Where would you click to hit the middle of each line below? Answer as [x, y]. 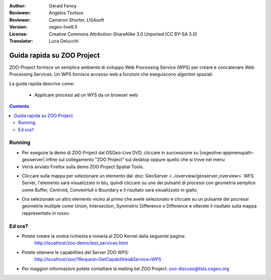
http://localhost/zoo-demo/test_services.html [81, 243]
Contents [19, 106]
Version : [18, 27]
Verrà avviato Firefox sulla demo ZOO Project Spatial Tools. [83, 167]
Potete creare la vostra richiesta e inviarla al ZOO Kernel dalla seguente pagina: [104, 236]
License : [18, 34]
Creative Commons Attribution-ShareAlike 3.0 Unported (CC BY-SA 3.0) [123, 34]
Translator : [21, 41]
